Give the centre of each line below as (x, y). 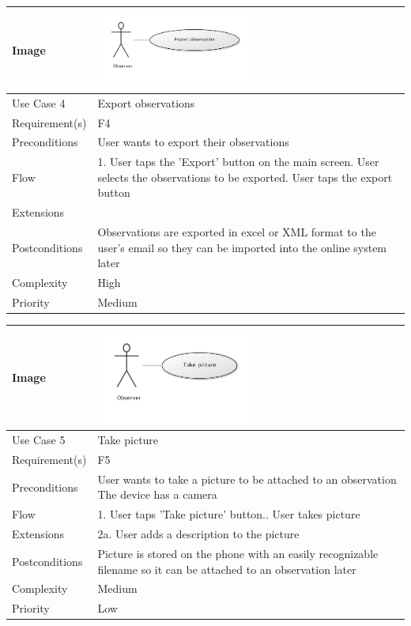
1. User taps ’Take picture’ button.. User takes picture (229, 514)
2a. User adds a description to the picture (198, 534)
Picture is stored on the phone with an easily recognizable (238, 553)
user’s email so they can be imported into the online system (242, 247)
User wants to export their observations (193, 142)
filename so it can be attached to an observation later (227, 569)
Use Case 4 (39, 102)
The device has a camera (157, 494)
